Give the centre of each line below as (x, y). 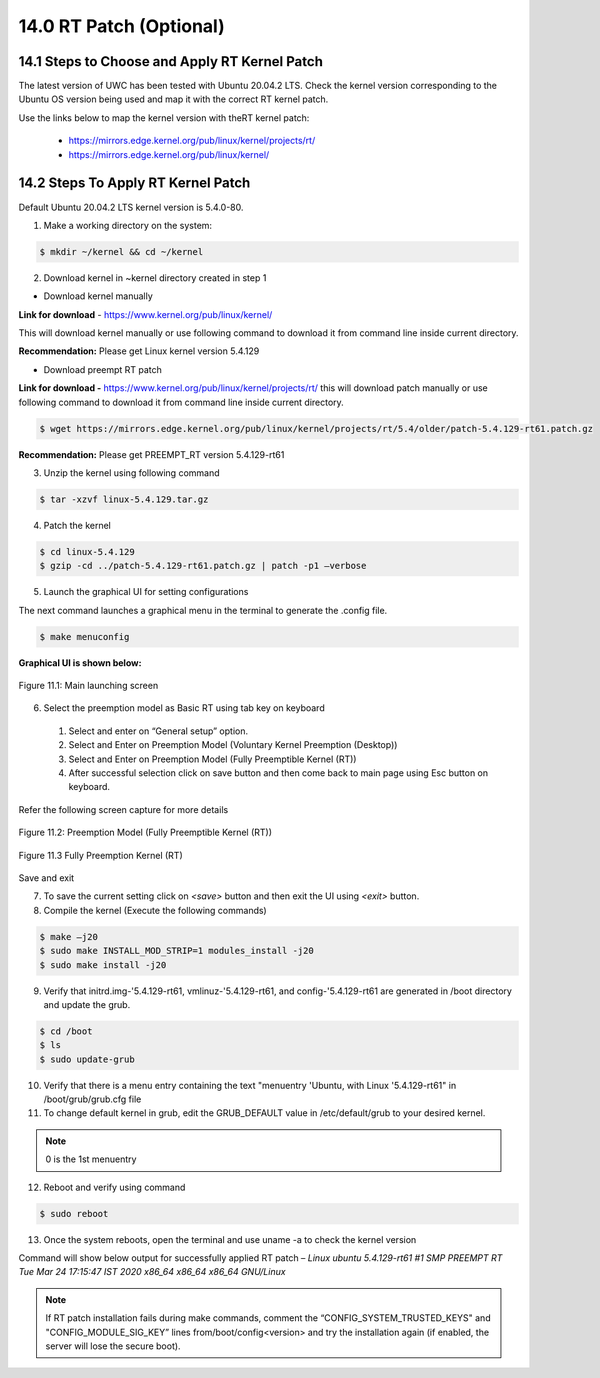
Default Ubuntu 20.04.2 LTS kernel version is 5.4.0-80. (131, 207)
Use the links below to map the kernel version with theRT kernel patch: (164, 117)
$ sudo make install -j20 (103, 964)
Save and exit (46, 877)
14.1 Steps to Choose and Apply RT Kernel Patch (171, 61)
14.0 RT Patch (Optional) (121, 26)
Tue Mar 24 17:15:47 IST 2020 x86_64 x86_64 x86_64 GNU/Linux (152, 1272)
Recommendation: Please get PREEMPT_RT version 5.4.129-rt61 (151, 454)
